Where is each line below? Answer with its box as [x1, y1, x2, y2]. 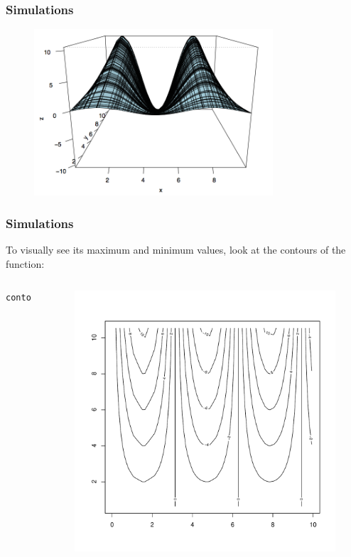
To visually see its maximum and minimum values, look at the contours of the [6, 242, 346, 257]
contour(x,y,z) [6, 293, 77, 303]
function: [6, 256, 45, 271]
